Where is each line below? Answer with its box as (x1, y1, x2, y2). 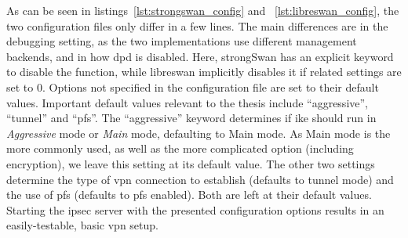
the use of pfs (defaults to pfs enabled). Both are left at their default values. (6, 186, 372, 203)
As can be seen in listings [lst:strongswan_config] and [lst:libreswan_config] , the (6, 2, 399, 18)
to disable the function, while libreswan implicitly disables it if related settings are (6, 63, 402, 80)
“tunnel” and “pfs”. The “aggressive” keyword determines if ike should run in (6, 110, 377, 126)
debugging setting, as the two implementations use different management (6, 33, 357, 49)
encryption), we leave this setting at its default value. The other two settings (6, 155, 375, 171)
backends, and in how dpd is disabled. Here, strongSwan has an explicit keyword (6, 48, 394, 64)
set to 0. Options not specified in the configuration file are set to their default (6, 78, 379, 95)
